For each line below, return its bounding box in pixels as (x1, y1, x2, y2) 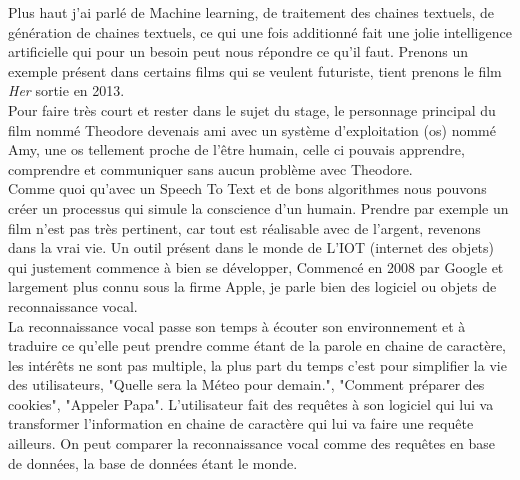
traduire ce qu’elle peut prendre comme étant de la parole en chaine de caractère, (8, 335, 507, 356)
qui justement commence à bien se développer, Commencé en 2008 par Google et (8, 256, 504, 277)
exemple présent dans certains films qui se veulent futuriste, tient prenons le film (8, 60, 502, 81)
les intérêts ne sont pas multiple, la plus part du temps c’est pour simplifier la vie (8, 354, 507, 375)
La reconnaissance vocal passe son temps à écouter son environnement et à (8, 315, 466, 336)
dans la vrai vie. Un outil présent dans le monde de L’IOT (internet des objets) (8, 237, 495, 258)
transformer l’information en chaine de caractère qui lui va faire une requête (8, 413, 474, 434)
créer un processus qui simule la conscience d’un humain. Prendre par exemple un (8, 197, 509, 218)
